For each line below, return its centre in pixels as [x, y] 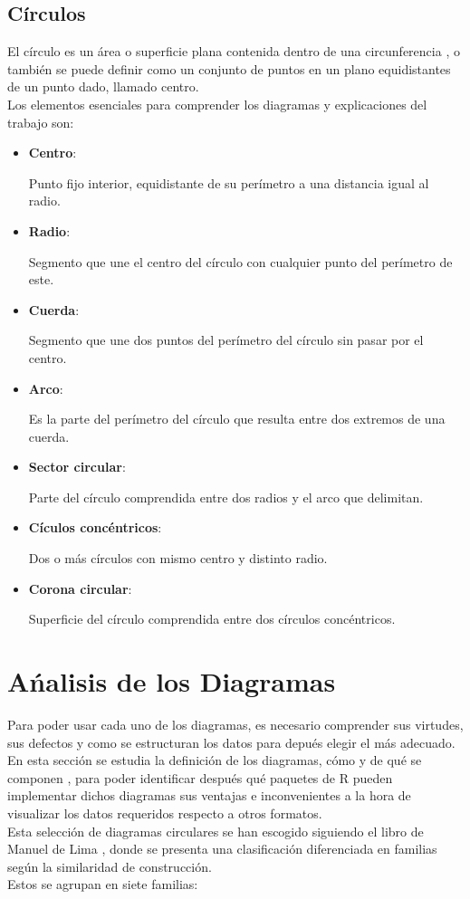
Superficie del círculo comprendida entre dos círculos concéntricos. [212, 619]
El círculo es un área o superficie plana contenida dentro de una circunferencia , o [234, 51]
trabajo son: [41, 122]
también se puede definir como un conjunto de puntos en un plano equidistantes [229, 68]
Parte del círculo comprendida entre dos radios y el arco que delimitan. [226, 497]
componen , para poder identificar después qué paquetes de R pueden [200, 777]
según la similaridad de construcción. [110, 866]
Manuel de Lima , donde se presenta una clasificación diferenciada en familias [222, 849]
